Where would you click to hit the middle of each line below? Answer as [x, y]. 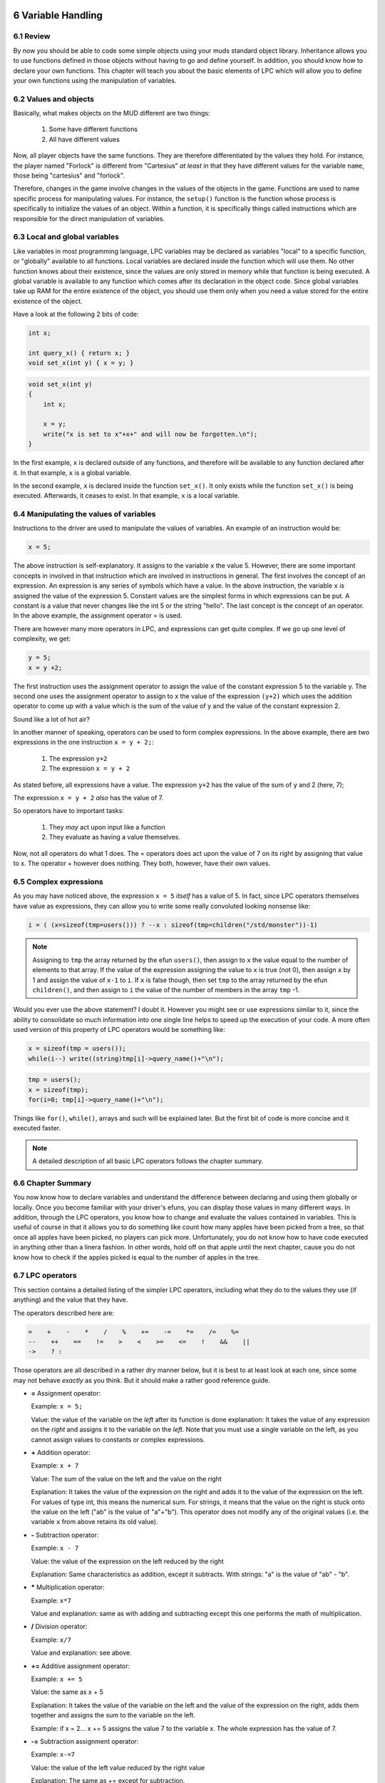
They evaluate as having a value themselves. [115, 837]
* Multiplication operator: [68, 1588]
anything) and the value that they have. [71, 1300]
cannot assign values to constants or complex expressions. [118, 1439]
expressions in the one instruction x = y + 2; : [83, 742]
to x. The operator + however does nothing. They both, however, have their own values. [142, 863]
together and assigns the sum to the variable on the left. [113, 1715]
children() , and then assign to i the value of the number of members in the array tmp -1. [166, 990]
